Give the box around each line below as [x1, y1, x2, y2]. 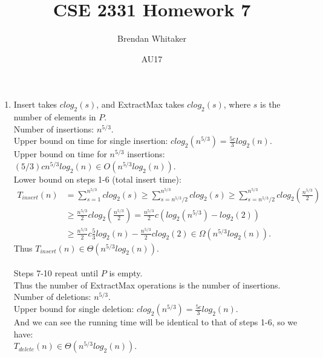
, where [223, 98, 251, 111]
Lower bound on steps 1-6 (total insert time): [13, 172, 181, 185]
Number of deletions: [13, 290, 91, 303]
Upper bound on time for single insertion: [13, 134, 168, 147]
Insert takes [13, 98, 57, 111]
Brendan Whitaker [117, 32, 186, 45]
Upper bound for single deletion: [13, 302, 134, 315]
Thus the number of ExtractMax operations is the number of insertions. [13, 278, 281, 291]
